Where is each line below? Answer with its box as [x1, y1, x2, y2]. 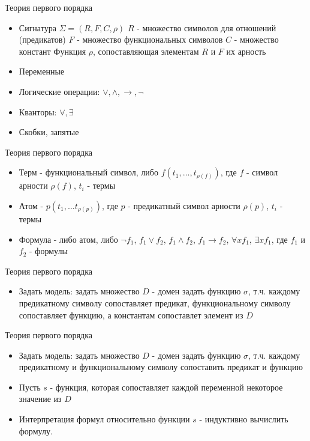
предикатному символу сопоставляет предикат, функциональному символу [19, 296, 291, 309]
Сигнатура [19, 21, 56, 34]
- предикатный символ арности [128, 199, 240, 211]
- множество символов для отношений [137, 21, 276, 34]
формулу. [19, 424, 53, 437]
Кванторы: [19, 105, 57, 118]
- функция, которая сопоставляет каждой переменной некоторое [50, 380, 283, 393]
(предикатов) [19, 33, 66, 46]
